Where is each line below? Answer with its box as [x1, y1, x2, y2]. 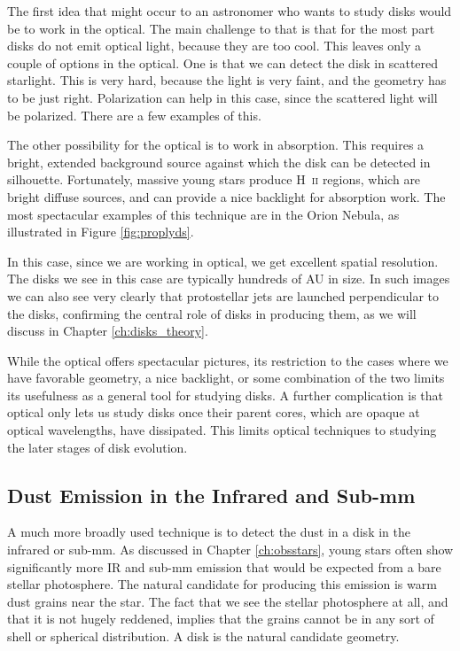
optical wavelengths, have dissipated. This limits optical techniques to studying [7, 421, 437, 439]
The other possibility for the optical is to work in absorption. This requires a [7, 136, 425, 154]
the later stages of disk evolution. [7, 438, 188, 456]
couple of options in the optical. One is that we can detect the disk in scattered [7, 53, 439, 72]
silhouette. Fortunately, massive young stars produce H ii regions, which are [7, 170, 421, 189]
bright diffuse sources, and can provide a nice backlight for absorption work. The [7, 187, 446, 205]
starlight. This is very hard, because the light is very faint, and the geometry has [7, 71, 447, 89]
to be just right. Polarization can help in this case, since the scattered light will [7, 88, 438, 106]
